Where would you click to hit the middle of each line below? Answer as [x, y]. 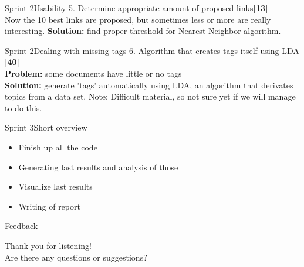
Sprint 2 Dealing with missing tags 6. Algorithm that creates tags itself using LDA [152, 50]
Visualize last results [55, 186]
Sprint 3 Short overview [46, 127]
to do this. [23, 107]
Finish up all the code [58, 147]
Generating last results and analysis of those [98, 167]
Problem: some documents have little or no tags [93, 73]
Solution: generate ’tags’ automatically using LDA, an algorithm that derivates [149, 85]
